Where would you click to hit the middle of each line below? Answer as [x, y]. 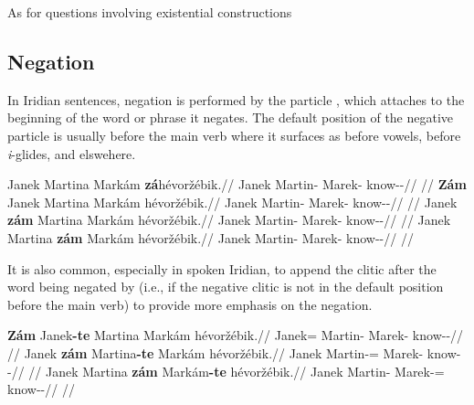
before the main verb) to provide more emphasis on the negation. [190, 304]
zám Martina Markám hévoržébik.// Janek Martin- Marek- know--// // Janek [229, 220]
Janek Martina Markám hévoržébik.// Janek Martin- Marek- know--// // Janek [232, 202]
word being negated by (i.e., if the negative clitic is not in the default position [226, 287]
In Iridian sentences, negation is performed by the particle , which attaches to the [236, 99]
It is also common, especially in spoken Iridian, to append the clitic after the [222, 268]
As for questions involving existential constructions [150, 12]
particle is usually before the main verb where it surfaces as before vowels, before [234, 135]
